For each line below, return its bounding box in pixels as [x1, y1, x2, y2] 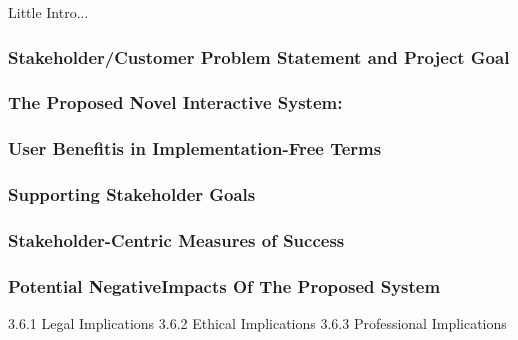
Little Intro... [8, 2, 89, 22]
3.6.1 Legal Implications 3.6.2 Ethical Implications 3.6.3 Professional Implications [8, 313, 507, 334]
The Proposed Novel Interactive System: [8, 90, 343, 115]
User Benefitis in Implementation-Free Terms [8, 136, 382, 161]
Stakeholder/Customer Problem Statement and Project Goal [8, 44, 510, 69]
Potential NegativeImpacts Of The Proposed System [8, 273, 441, 298]
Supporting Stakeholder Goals [8, 182, 256, 207]
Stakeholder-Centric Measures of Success [8, 227, 345, 252]
